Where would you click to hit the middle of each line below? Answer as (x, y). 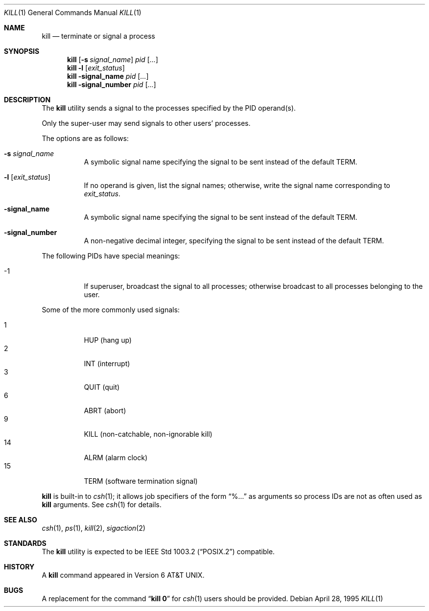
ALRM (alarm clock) (116, 458)
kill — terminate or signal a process (98, 36)
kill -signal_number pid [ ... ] (112, 84)
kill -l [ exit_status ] (96, 68)
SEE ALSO (21, 520)
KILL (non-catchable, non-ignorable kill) (148, 434)
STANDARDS (25, 543)
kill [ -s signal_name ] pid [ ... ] (113, 59)
